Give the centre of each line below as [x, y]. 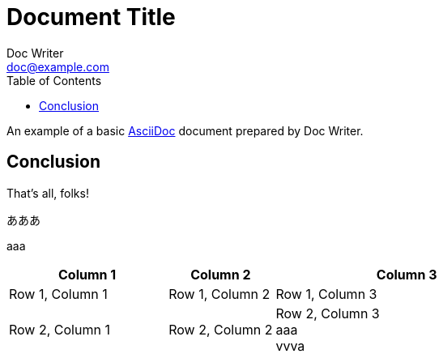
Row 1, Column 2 [219, 294]
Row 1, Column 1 [58, 294]
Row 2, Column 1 [60, 329]
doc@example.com [58, 66]
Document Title [91, 17]
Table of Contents [54, 80]
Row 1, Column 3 [326, 294]
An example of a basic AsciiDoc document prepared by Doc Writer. [185, 130]
